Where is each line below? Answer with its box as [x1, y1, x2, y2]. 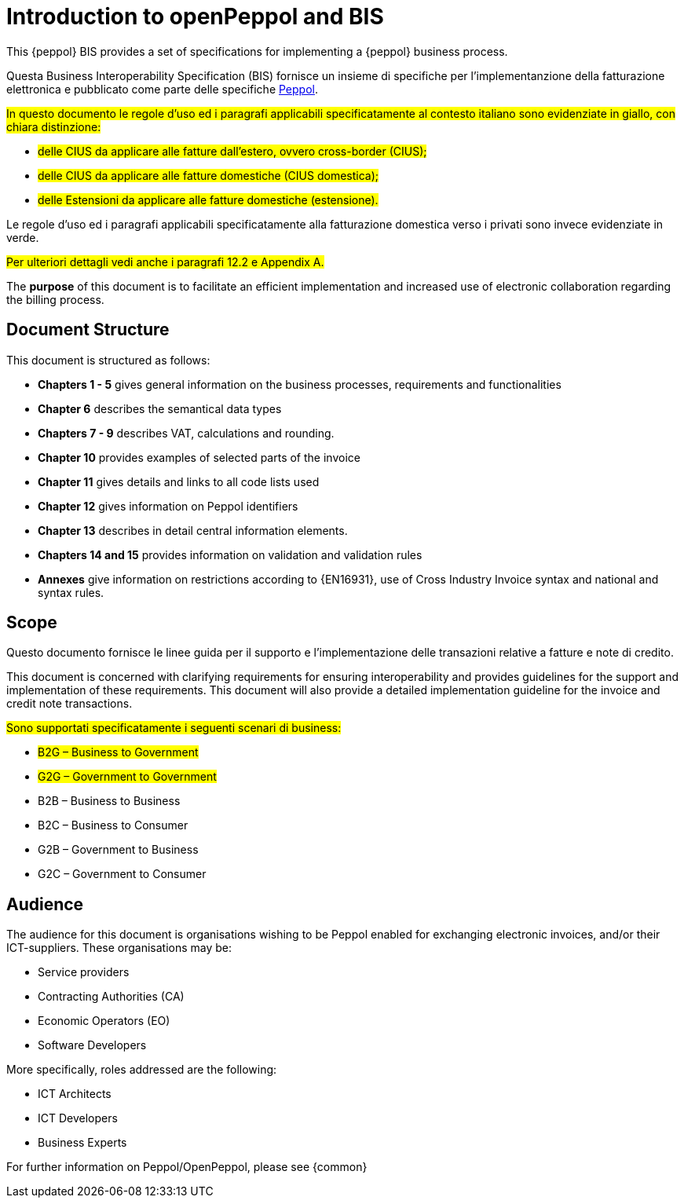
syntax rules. [38, 585, 104, 599]
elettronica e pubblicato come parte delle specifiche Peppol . [6, 82, 319, 96]
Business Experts [38, 1136, 127, 1150]
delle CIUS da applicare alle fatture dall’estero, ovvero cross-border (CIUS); [38, 144, 427, 158]
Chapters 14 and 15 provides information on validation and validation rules [38, 547, 422, 562]
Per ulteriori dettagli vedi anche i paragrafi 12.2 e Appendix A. [6, 254, 324, 269]
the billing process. [6, 292, 104, 306]
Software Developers [38, 1038, 147, 1052]
